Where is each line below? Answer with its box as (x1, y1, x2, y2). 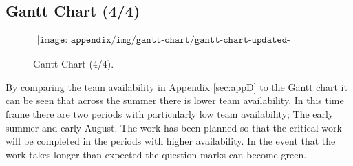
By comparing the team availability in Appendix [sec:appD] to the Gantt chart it (6, 79, 347, 94)
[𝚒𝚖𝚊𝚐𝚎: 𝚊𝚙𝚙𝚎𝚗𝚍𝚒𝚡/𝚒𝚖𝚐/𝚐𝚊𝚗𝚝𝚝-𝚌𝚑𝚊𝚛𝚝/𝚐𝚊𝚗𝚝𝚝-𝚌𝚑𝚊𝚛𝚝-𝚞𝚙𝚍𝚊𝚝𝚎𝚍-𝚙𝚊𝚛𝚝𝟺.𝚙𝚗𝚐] (36, 35, 290, 45)
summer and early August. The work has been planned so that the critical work (6, 120, 342, 134)
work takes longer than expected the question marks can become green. (6, 147, 307, 161)
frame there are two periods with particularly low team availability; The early (6, 107, 334, 121)
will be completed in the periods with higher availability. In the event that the (6, 134, 336, 148)
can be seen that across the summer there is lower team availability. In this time (6, 93, 344, 107)
